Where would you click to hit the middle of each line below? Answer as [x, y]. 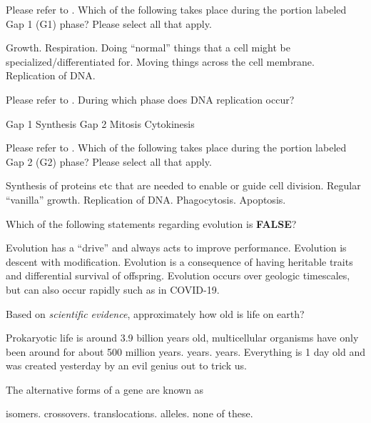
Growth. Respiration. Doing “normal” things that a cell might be [148, 48]
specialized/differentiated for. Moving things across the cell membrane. [160, 61]
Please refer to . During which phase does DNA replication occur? [150, 99]
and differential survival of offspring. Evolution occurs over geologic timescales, [178, 275]
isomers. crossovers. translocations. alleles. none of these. [129, 413]
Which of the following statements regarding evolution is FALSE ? [151, 223]
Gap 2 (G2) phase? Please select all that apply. [109, 161]
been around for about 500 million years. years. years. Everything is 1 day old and [185, 351]
